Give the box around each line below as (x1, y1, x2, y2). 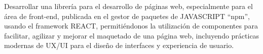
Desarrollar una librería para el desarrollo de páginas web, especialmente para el (4, 1, 253, 11)
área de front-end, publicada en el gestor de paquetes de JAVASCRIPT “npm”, (4, 10, 250, 21)
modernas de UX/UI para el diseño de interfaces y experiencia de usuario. (4, 40, 234, 50)
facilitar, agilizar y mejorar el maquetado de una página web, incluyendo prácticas (4, 30, 259, 40)
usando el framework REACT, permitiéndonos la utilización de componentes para (4, 20, 258, 31)
